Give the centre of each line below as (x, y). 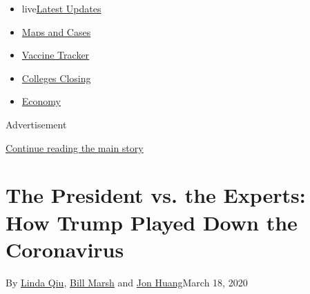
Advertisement (36, 124)
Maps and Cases (56, 31)
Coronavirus (65, 249)
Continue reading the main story (75, 147)
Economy (41, 101)
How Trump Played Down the (152, 222)
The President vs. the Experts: (156, 195)
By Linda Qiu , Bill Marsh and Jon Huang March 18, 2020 (127, 282)
